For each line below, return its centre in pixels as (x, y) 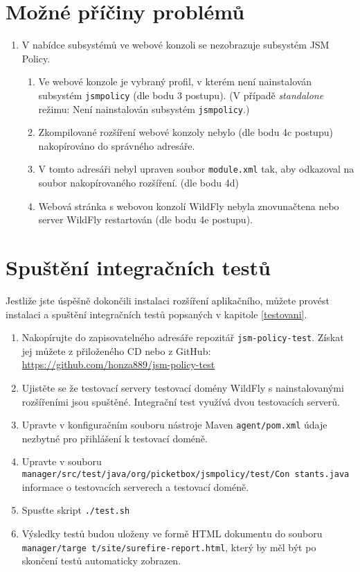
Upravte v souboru (62, 461)
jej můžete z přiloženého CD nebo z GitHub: (116, 350)
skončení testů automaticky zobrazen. (101, 561)
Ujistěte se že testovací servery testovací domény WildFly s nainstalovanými (183, 388)
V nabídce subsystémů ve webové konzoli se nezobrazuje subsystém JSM (175, 45)
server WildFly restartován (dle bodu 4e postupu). (145, 219)
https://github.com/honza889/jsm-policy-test (118, 364)
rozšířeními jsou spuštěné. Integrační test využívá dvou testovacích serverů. (181, 401)
